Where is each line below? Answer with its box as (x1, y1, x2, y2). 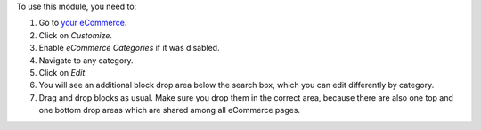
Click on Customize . (38, 29, 113, 40)
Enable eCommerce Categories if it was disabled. (38, 43, 220, 53)
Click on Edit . (38, 67, 88, 77)
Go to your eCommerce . (38, 18, 127, 28)
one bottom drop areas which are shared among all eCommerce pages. (38, 105, 301, 116)
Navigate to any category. (38, 54, 134, 66)
